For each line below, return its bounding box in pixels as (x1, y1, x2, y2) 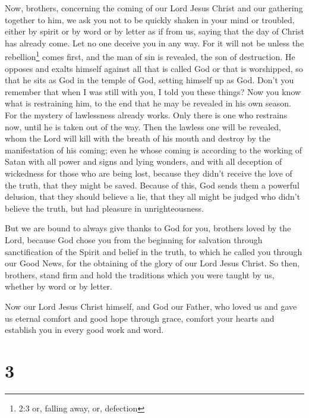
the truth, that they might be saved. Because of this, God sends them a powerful (5, 178, 299, 191)
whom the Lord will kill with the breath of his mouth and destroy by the (5, 132, 270, 144)
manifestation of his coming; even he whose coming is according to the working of (5, 143, 302, 156)
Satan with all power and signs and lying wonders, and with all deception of (5, 155, 282, 168)
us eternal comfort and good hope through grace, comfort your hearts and (5, 312, 275, 324)
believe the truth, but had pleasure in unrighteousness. (5, 202, 204, 214)
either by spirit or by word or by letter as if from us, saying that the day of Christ (5, 25, 304, 37)
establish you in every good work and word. (5, 323, 164, 336)
